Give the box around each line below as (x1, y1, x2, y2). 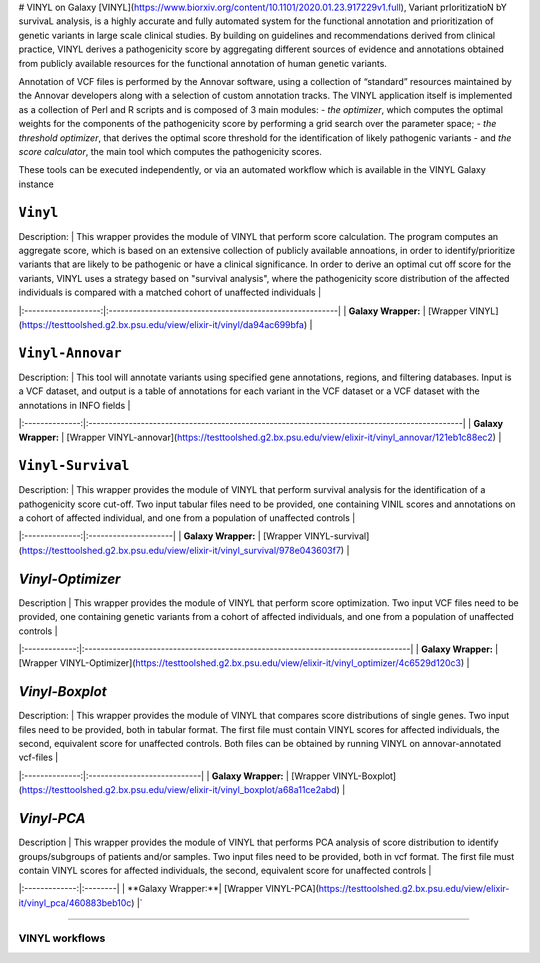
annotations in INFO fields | (18, 399, 131, 411)
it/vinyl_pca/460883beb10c (18, 896, 132, 909)
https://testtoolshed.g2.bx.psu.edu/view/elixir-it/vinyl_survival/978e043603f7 (21, 544, 342, 556)
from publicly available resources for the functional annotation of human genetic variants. (18, 57, 387, 69)
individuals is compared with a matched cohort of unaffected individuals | (18, 286, 322, 299)
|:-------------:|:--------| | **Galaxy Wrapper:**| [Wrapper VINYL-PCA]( (18, 883, 320, 895)
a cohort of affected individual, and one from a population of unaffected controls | (18, 512, 356, 524)
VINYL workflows (18, 931, 106, 945)
